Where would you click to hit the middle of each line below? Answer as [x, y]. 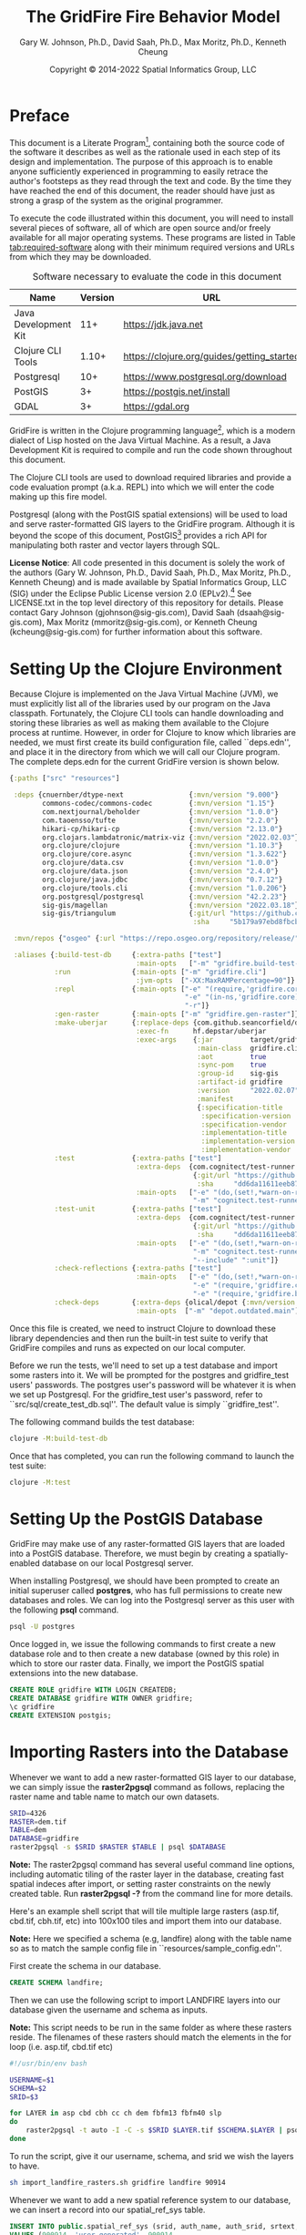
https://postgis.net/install [176, 392]
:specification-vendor [244, 1124]
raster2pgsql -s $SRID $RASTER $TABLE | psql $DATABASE [117, 1848]
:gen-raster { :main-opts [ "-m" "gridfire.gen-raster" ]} [177, 1015]
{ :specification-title [240, 1107]
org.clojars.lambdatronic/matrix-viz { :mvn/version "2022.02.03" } [171, 837]
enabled [25, 1563]
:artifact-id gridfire [240, 1082]
